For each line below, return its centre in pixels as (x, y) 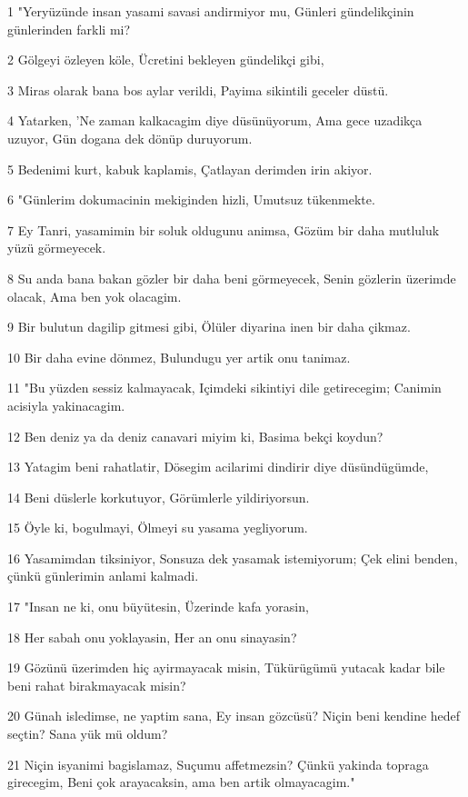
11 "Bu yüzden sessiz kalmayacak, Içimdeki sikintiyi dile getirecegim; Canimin (224, 388)
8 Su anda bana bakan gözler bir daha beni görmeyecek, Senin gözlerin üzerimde (232, 278)
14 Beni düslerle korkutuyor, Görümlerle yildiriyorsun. (159, 497)
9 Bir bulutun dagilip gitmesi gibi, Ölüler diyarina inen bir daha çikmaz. (209, 327)
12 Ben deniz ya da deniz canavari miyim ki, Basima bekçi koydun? (195, 436)
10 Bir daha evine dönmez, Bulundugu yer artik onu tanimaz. (179, 357)
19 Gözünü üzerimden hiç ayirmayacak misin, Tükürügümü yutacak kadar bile (226, 667)
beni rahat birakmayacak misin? (97, 685)
